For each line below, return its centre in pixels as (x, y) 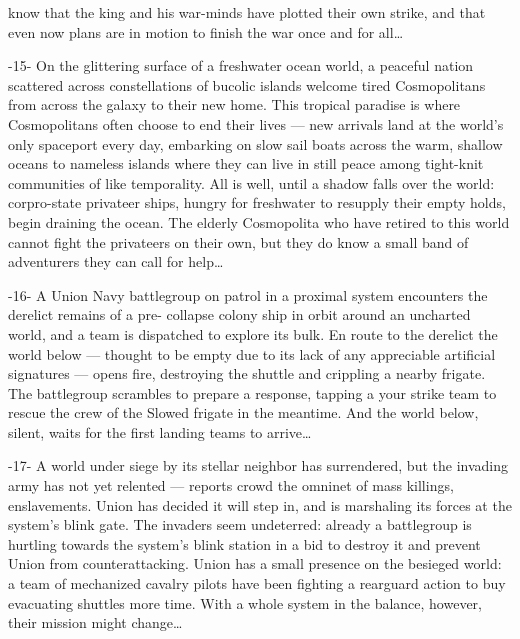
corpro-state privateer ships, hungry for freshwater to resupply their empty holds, (257, 202)
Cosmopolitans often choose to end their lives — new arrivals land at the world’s (256, 123)
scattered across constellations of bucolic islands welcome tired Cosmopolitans (247, 84)
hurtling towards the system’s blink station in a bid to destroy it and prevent (244, 543)
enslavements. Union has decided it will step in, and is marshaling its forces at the (260, 504)
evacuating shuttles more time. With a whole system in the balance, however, (245, 602)
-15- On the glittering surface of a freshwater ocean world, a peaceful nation (241, 65)
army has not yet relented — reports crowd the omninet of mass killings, (231, 485)
